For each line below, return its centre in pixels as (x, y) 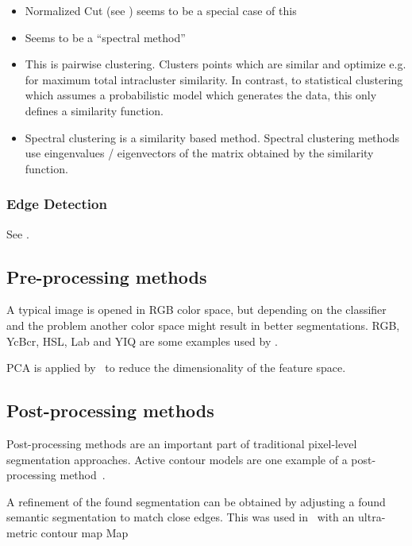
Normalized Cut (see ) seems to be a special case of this (161, 10)
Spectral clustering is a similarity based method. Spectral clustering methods (212, 137)
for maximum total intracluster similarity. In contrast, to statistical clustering (214, 79)
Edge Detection (57, 204)
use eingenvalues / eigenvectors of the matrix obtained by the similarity (199, 153)
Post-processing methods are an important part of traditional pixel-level (182, 443)
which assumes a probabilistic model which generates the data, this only (201, 95)
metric (22, 532)
